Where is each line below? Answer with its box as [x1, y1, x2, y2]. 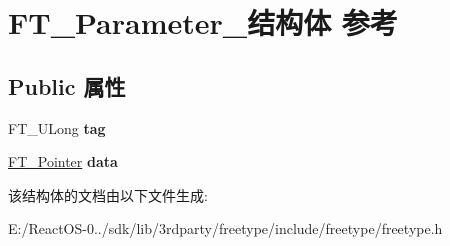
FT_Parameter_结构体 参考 [8, 2, 398, 43]
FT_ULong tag [8, 117, 106, 138]
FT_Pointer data [8, 151, 118, 172]
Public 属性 [8, 70, 126, 101]
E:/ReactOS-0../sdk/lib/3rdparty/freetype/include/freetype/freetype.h [8, 218, 443, 239]
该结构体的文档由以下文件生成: [8, 184, 208, 205]
